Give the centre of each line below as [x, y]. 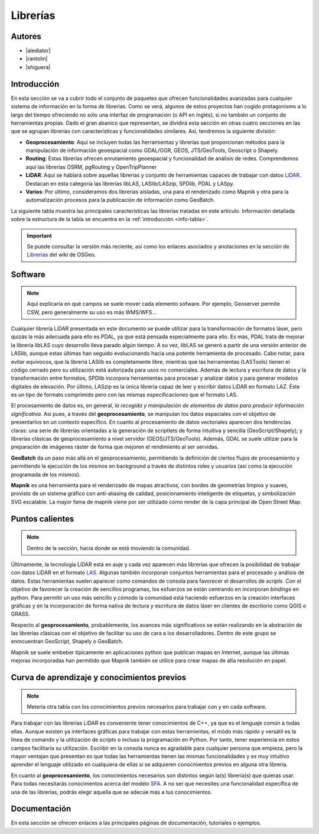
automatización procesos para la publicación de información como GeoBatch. [120, 200]
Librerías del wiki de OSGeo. [61, 255]
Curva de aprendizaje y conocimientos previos [98, 678]
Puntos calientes [43, 518]
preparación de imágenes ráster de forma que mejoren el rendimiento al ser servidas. [115, 447]
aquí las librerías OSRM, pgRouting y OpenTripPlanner [91, 167]
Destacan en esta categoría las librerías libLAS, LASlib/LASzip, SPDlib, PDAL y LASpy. [130, 183]
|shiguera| [38, 67]
